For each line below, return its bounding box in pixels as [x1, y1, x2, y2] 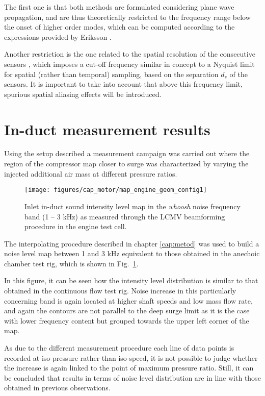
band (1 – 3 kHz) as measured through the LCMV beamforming [24, 211, 225, 221]
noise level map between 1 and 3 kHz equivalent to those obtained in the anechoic [4, 248, 260, 259]
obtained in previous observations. [4, 382, 111, 393]
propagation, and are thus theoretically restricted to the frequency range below [4, 11, 251, 22]
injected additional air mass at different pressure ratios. [4, 168, 177, 179]
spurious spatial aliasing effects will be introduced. [4, 88, 162, 99]
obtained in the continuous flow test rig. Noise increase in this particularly [4, 285, 236, 296]
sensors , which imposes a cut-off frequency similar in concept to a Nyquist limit [4, 58, 255, 69]
